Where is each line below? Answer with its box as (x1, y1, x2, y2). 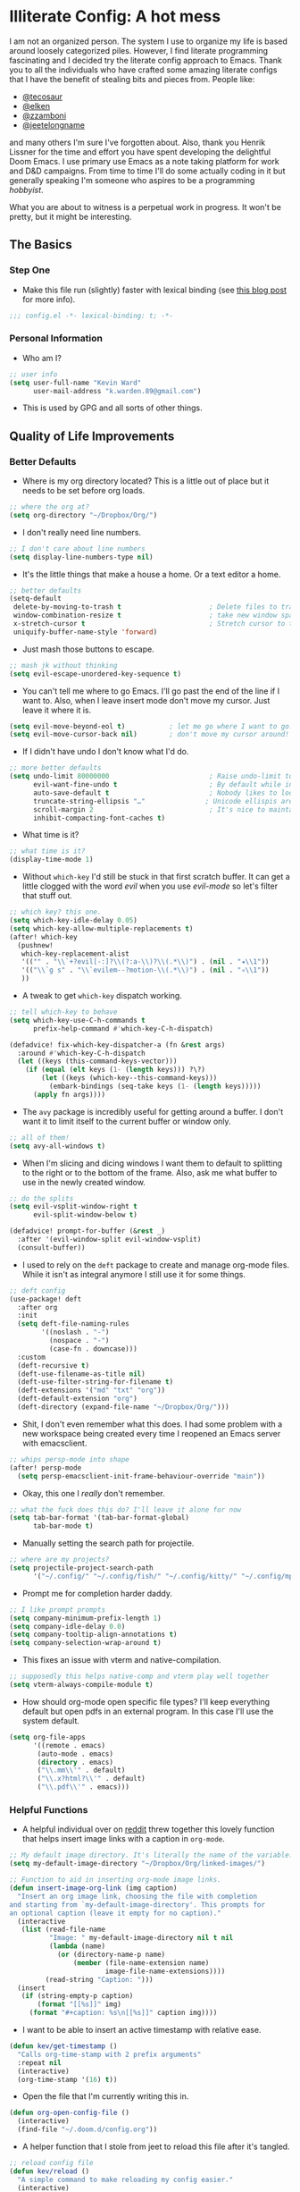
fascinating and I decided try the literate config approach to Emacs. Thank (9, 55, 283, 65)
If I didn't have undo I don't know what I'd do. (21, 746, 189, 757)
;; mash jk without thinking (9, 661, 118, 670)
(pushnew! (17, 940, 54, 949)
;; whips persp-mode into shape (9, 1454, 129, 1463)
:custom (17, 1353, 46, 1362)
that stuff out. (21, 890, 73, 901)
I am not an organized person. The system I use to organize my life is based (9, 36, 287, 46)
